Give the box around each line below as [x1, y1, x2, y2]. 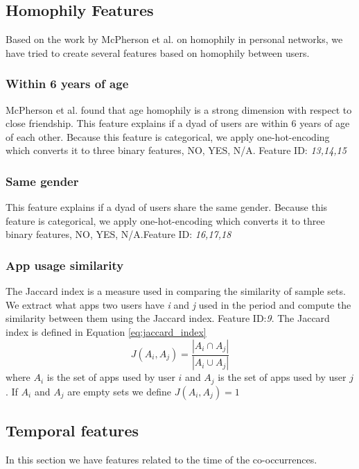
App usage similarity [6, 256, 124, 273]
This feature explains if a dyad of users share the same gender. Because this [6, 200, 328, 214]
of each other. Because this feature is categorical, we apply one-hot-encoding [6, 129, 330, 144]
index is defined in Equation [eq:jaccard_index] [6, 324, 207, 339]
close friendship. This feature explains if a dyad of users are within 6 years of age [6, 116, 350, 130]
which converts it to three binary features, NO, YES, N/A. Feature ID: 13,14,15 [6, 143, 347, 157]
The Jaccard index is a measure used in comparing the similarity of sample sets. [6, 284, 346, 298]
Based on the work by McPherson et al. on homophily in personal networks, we [6, 32, 343, 46]
